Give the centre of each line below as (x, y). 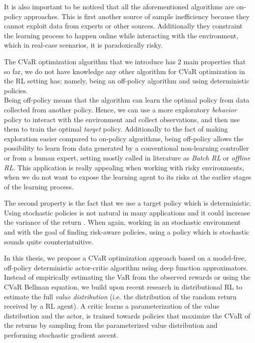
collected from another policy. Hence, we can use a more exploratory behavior (120, 109)
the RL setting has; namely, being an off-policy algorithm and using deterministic (127, 81)
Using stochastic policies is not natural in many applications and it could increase (127, 212)
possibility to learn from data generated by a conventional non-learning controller (127, 148)
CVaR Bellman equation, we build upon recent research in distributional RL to (123, 287)
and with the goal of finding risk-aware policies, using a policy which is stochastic (127, 232)
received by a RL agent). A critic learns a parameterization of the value (112, 306)
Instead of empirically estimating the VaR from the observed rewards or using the (127, 277)
